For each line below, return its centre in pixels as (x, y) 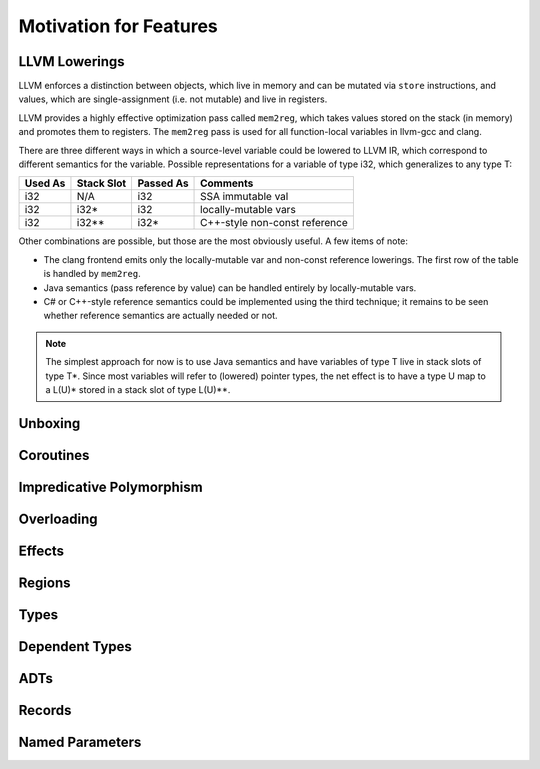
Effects (41, 550)
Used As (45, 183)
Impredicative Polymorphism (111, 486)
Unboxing (49, 423)
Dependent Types (75, 646)
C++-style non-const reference (274, 223)
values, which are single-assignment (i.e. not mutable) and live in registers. (173, 99)
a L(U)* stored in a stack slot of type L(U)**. (138, 389)
